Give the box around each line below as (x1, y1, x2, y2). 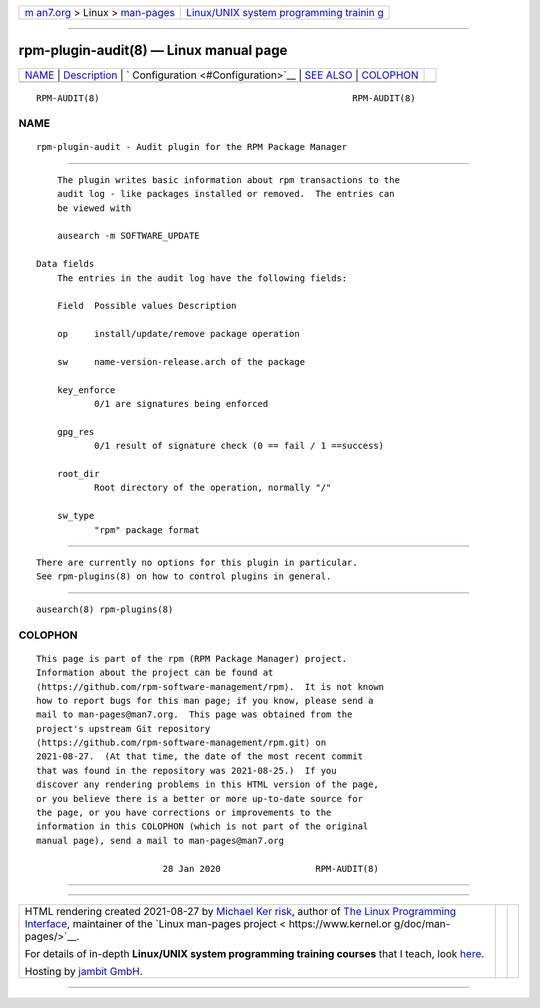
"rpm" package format (93, 524, 200, 535)
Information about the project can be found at (36, 667, 274, 679)
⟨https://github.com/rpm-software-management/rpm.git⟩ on (36, 737, 327, 749)
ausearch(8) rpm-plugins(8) (36, 603, 174, 615)
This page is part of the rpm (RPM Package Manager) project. (36, 653, 348, 664)
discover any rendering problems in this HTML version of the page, (36, 779, 379, 790)
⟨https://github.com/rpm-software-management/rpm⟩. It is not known (36, 681, 385, 692)
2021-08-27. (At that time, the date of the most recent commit (36, 751, 364, 762)
